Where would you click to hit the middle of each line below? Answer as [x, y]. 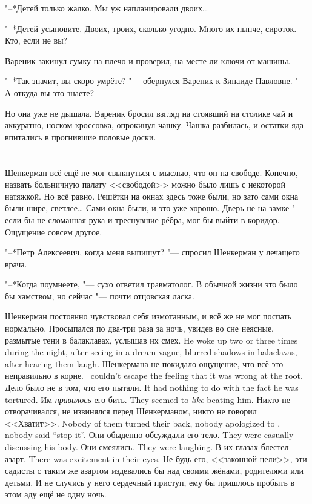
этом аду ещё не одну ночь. [56, 494]
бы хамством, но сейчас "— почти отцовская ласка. [100, 296]
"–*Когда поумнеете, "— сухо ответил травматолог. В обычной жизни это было [151, 284]
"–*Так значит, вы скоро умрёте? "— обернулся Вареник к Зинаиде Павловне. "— [156, 81]
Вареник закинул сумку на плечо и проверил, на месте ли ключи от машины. [148, 60]
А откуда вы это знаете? [50, 92]
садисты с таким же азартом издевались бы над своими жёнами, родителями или [154, 470]
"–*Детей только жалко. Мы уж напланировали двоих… [107, 8]
